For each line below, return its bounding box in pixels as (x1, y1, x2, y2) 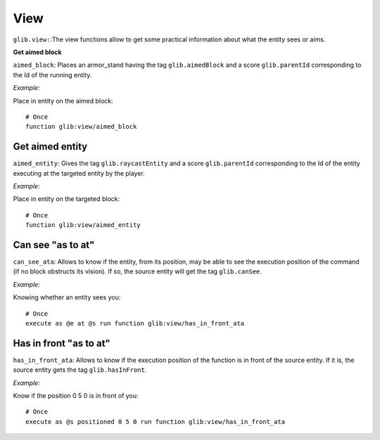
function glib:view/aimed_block (25, 123, 137, 131)
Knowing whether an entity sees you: (13, 293, 121, 302)
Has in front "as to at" (13, 337, 110, 349)
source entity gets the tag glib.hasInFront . (13, 365, 147, 374)
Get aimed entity (13, 141, 88, 153)
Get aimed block (13, 48, 63, 56)
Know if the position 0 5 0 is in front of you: (13, 392, 139, 400)
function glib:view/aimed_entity (25, 221, 141, 229)
